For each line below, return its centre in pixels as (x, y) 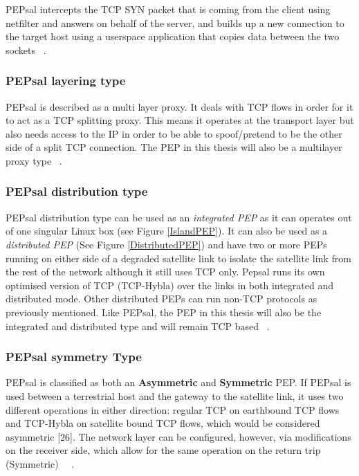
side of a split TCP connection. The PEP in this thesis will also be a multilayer (174, 147)
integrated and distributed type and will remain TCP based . (138, 326)
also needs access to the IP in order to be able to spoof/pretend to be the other (174, 133)
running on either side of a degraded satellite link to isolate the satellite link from (178, 258)
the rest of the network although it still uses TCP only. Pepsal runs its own (165, 272)
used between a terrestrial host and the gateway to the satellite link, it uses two (175, 395)
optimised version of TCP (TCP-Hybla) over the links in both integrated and (170, 285)
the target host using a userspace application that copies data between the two (173, 36)
